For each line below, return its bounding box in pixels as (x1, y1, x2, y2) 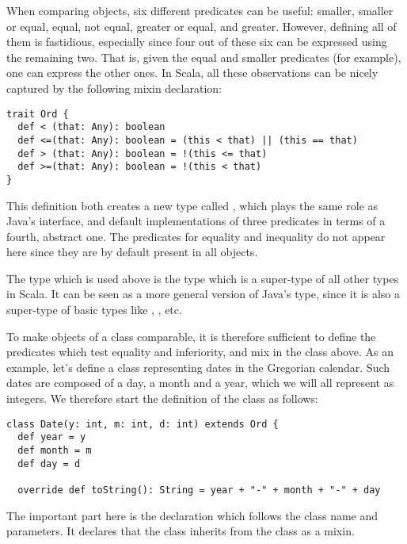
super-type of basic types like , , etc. (6, 301, 182, 318)
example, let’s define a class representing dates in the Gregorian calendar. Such (6, 358, 390, 375)
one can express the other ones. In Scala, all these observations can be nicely (6, 64, 378, 81)
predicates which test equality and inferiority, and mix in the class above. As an (6, 343, 394, 360)
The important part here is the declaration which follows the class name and (6, 507, 378, 523)
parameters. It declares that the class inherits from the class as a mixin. (6, 523, 355, 539)
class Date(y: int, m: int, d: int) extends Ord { (6, 418, 279, 430)
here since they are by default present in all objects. (6, 243, 258, 260)
